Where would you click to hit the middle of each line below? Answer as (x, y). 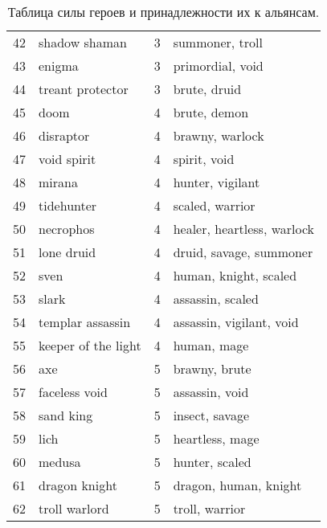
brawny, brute (212, 368)
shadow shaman (83, 42)
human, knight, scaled (235, 275)
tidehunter (68, 205)
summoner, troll (218, 42)
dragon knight (78, 485)
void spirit (67, 159)
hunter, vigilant (217, 182)
